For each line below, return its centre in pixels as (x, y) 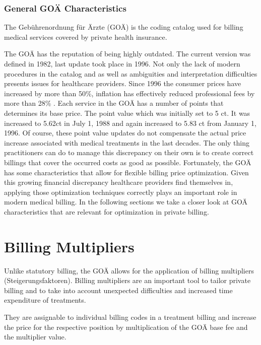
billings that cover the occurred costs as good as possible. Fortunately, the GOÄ (128, 162)
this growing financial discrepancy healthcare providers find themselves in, (119, 182)
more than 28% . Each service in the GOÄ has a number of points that (114, 103)
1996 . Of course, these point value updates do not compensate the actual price (125, 133)
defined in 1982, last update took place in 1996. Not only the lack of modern (122, 63)
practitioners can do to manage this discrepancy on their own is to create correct (129, 152)
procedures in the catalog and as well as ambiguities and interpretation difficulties (131, 73)
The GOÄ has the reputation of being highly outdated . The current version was (127, 54)
